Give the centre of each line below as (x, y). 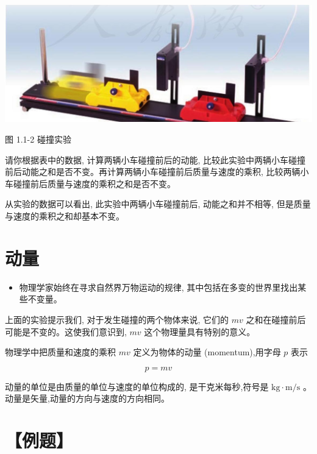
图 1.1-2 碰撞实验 (38, 139)
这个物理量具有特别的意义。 (200, 331)
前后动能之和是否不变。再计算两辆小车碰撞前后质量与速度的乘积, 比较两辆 (153, 172)
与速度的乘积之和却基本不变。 (65, 216)
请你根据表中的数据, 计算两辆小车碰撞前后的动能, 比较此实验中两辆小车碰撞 (155, 159)
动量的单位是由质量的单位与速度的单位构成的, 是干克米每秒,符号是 (137, 386)
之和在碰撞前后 (276, 319)
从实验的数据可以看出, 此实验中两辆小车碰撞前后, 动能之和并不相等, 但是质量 (158, 204)
